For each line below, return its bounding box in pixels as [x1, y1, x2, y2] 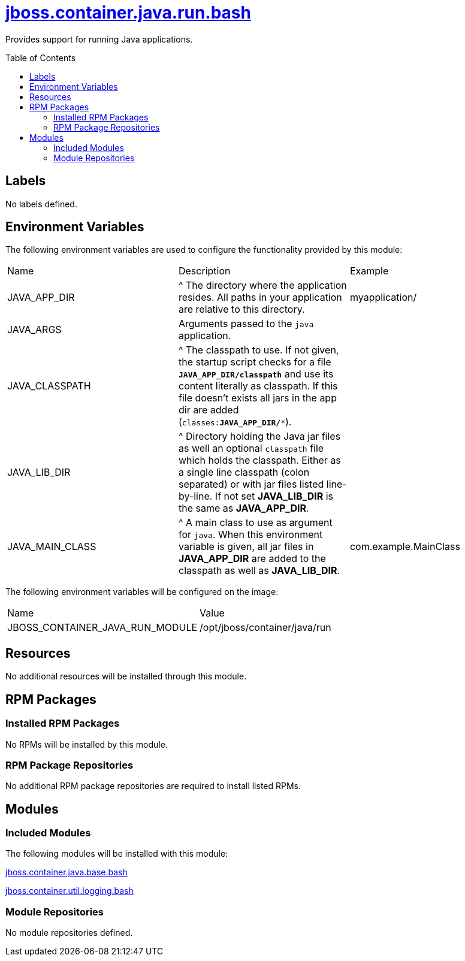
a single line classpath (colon [178, 466, 310, 479]
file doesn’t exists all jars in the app [178, 392, 337, 404]
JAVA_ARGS [7, 324, 62, 336]
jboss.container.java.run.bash [5, 2, 251, 23]
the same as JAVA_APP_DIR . [178, 502, 309, 515]
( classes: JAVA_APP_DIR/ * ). [178, 416, 292, 428]
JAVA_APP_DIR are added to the [178, 552, 326, 565]
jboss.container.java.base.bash [5, 867, 128, 878]
